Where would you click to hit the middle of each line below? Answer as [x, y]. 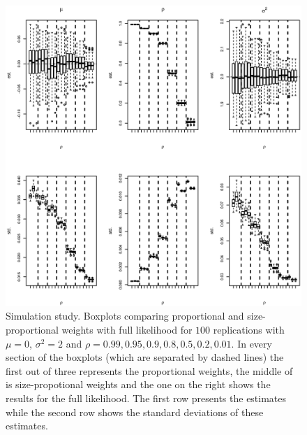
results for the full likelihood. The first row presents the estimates [146, 398]
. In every [252, 343]
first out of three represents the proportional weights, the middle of [149, 370]
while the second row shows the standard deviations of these [135, 412]
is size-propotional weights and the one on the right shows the [138, 384]
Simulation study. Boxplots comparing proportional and [125, 316]
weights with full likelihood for [127, 330]
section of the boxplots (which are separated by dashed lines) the [145, 357]
